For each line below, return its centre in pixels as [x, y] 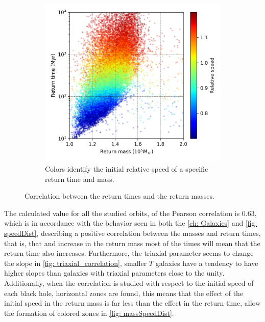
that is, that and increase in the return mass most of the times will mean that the [132, 243]
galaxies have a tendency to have [207, 263]
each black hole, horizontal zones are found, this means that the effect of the [124, 293]
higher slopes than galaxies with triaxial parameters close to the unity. [114, 273]
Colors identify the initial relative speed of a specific [127, 168]
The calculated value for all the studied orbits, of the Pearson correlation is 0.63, [130, 213]
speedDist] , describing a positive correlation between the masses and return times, [132, 233]
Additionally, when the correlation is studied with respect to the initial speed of [129, 283]
